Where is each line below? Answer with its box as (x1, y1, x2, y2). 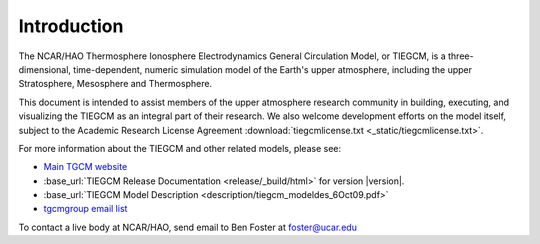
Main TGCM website (43, 161, 128, 173)
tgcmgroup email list (43, 203, 128, 215)
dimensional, (18, 63, 72, 75)
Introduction (18, 15, 124, 37)
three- (447, 50, 474, 62)
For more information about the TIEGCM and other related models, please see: (18, 142, 342, 154)
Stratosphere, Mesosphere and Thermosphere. (18, 78, 213, 90)
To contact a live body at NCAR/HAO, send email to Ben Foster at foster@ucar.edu (18, 221, 357, 233)
